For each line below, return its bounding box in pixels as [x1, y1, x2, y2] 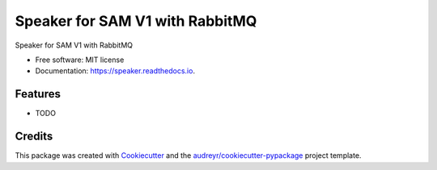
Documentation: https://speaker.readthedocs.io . [35, 66, 196, 76]
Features [15, 87, 61, 101]
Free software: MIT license [35, 55, 125, 64]
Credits [15, 130, 53, 143]
